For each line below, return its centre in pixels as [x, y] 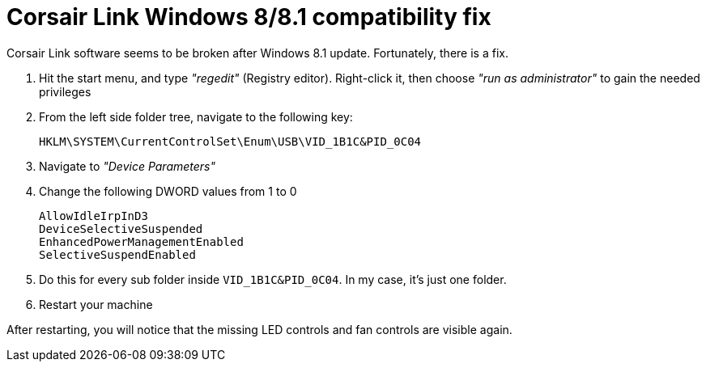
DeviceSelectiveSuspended [121, 228]
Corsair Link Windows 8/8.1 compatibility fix [249, 17]
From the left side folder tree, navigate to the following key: [196, 116]
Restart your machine [96, 304]
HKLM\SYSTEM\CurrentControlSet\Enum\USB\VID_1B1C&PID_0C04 [230, 141]
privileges [65, 91]
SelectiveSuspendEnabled [117, 254]
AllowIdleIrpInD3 [94, 216]
